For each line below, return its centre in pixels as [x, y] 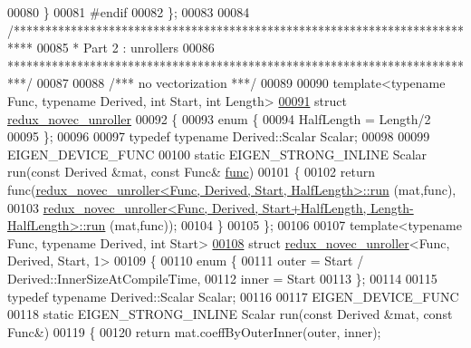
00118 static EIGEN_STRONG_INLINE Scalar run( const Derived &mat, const [230, 314]
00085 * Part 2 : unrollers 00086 [125, 48]
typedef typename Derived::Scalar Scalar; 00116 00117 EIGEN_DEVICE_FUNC [233, 296]
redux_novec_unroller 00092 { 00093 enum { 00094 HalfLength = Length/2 [219, 118]
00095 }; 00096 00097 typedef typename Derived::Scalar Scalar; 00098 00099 [219, 136]
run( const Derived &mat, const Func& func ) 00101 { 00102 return [191, 172]
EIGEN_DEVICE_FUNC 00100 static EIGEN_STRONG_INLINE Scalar [217, 154]
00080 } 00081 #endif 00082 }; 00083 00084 [129, 12]
